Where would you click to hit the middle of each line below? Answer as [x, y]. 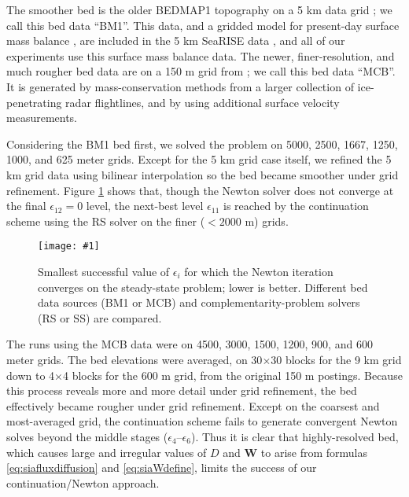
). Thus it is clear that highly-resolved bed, [295, 436]
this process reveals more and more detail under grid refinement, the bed [182, 390]
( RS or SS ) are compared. [100, 317]
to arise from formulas [314, 452]
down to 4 [31, 375]
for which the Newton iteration [259, 271]
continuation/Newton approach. [83, 482]
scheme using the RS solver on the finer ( [106, 221]
